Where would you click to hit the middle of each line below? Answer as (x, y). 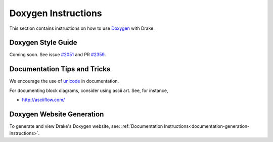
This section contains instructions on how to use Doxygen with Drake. (82, 28)
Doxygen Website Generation (57, 114)
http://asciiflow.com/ (43, 100)
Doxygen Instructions (56, 13)
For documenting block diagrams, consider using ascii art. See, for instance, (89, 90)
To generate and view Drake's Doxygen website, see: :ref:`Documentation (86, 126)
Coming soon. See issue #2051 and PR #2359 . (58, 55)
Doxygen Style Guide (43, 43)
